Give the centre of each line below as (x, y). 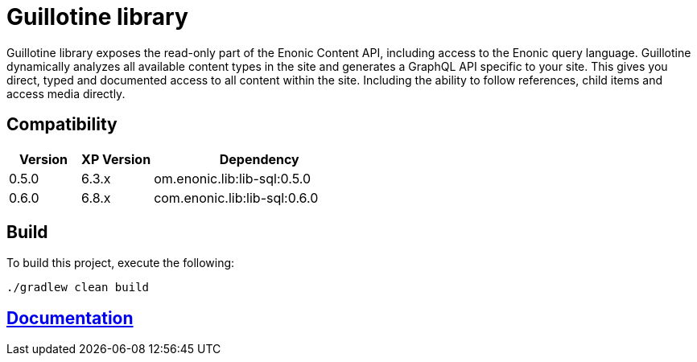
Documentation (70, 318)
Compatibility (62, 125)
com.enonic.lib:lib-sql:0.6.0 (236, 197)
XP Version (116, 159)
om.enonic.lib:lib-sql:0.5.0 (233, 178)
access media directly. (66, 93)
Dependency (259, 159)
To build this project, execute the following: (121, 263)
